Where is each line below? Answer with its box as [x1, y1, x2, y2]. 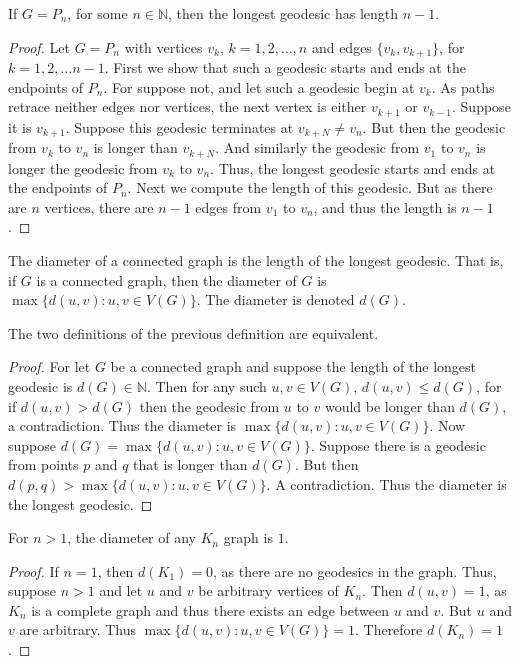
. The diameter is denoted [196, 289, 355, 310]
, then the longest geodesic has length [168, 3, 399, 23]
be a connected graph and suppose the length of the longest [110, 356, 477, 377]
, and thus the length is [313, 196, 457, 217]
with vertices [124, 36, 203, 57]
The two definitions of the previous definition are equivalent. [8, 322, 379, 343]
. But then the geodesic [362, 116, 506, 137]
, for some [67, 3, 128, 23]
